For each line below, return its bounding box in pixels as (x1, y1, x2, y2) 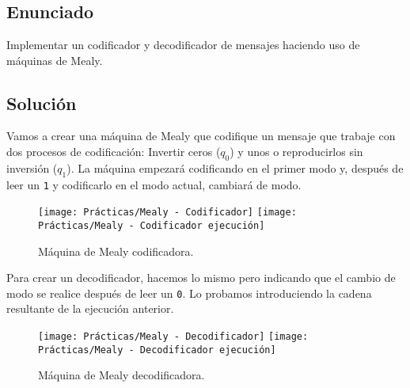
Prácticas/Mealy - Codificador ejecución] (38, 219, 265, 231)
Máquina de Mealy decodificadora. (38, 367, 205, 383)
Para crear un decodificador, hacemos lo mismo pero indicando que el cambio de (6, 269, 396, 286)
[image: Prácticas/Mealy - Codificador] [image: (38, 207, 297, 219)
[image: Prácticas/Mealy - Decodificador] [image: (38, 330, 309, 342)
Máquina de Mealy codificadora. (38, 242, 194, 259)
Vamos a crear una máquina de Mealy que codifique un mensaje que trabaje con (6, 127, 396, 144)
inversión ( (6, 159, 58, 176)
